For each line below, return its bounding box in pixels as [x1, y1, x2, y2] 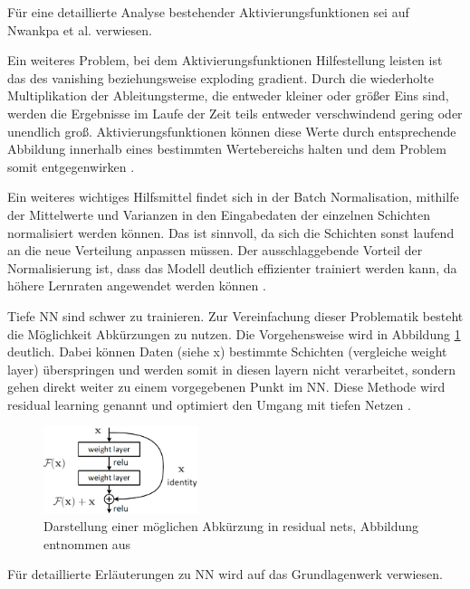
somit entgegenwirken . [7, 157, 135, 176]
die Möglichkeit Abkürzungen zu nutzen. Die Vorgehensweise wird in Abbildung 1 [7, 324, 461, 343]
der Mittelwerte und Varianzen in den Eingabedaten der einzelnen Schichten [7, 204, 431, 223]
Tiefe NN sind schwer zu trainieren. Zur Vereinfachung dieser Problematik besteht [7, 306, 464, 325]
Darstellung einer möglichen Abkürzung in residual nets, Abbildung [43, 517, 419, 536]
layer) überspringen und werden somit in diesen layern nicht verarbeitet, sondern [7, 359, 456, 378]
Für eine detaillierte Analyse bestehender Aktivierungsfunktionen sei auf [7, 3, 409, 21]
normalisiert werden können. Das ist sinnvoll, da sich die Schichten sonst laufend [7, 223, 455, 242]
